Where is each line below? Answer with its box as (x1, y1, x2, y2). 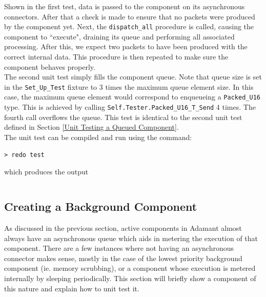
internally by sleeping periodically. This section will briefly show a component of (4, 272, 256, 283)
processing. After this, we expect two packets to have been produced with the (4, 41, 248, 52)
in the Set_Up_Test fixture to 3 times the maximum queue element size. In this (4, 81, 254, 92)
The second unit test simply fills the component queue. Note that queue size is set (4, 71, 262, 82)
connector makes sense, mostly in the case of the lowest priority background (4, 252, 242, 263)
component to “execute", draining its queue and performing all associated (4, 31, 235, 42)
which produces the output (4, 166, 89, 177)
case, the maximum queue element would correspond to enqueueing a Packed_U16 (4, 91, 260, 102)
